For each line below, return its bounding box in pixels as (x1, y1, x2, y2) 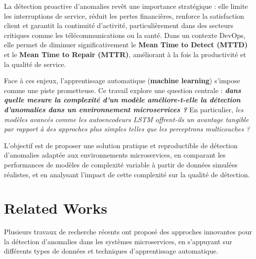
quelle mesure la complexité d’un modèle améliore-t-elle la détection (4, 95, 241, 105)
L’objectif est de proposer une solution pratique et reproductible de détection (4, 140, 238, 150)
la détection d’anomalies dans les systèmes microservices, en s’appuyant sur (4, 236, 232, 246)
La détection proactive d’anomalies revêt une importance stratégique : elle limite (4, 1, 248, 11)
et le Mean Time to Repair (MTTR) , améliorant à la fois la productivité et (4, 49, 246, 59)
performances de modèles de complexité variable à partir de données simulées (4, 159, 238, 169)
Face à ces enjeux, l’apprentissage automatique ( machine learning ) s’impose (4, 75, 240, 86)
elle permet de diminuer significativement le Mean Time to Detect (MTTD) (4, 39, 248, 50)
